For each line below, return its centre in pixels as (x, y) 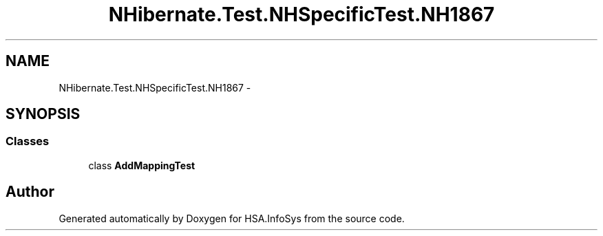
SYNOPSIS (43, 114)
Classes (28, 141)
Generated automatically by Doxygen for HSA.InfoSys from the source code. (232, 218)
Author (30, 192)
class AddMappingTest (142, 165)
